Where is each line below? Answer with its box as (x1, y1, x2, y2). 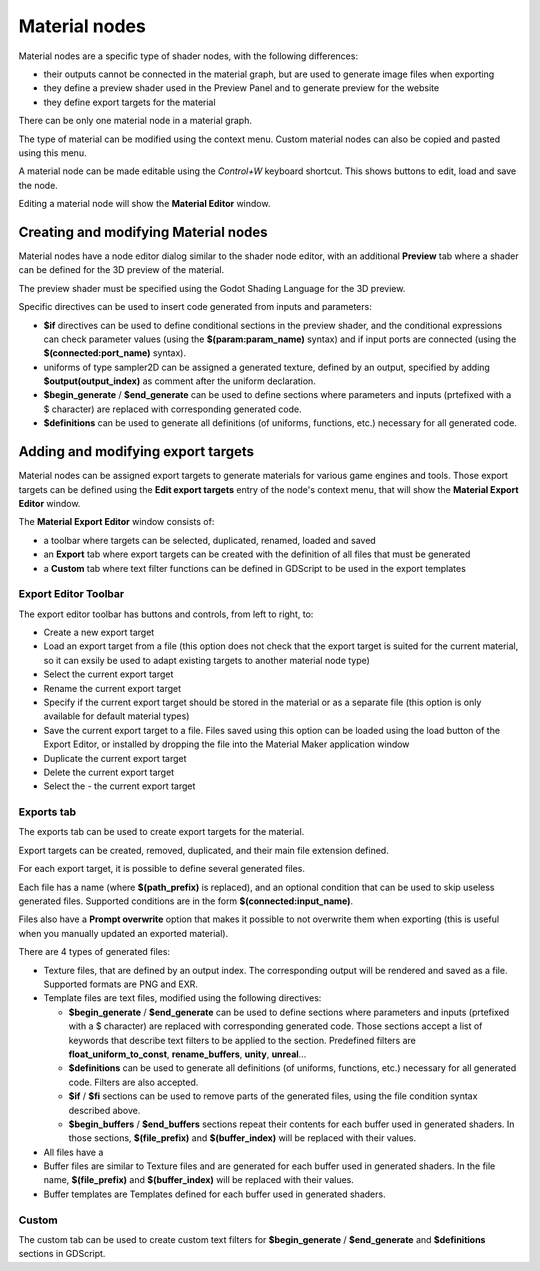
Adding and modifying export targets (18, 443, 255, 460)
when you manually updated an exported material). (18, 927, 229, 939)
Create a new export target (43, 626, 155, 639)
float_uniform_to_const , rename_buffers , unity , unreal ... (68, 1048, 307, 1060)
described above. (68, 1104, 141, 1116)
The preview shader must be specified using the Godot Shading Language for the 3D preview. (18, 282, 406, 294)
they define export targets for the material (43, 96, 216, 108)
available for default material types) (43, 710, 190, 722)
